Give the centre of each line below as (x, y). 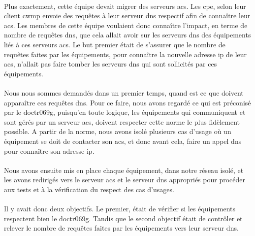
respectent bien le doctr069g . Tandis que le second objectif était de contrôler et (123, 218)
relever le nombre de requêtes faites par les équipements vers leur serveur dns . (121, 228)
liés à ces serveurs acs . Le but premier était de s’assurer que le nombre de (115, 44)
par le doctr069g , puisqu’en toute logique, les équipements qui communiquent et (125, 112)
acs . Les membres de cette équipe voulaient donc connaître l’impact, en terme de (126, 25)
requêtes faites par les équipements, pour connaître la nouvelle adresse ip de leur (126, 54)
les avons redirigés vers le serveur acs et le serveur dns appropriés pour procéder (125, 180)
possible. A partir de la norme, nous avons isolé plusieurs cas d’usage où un (118, 131)
